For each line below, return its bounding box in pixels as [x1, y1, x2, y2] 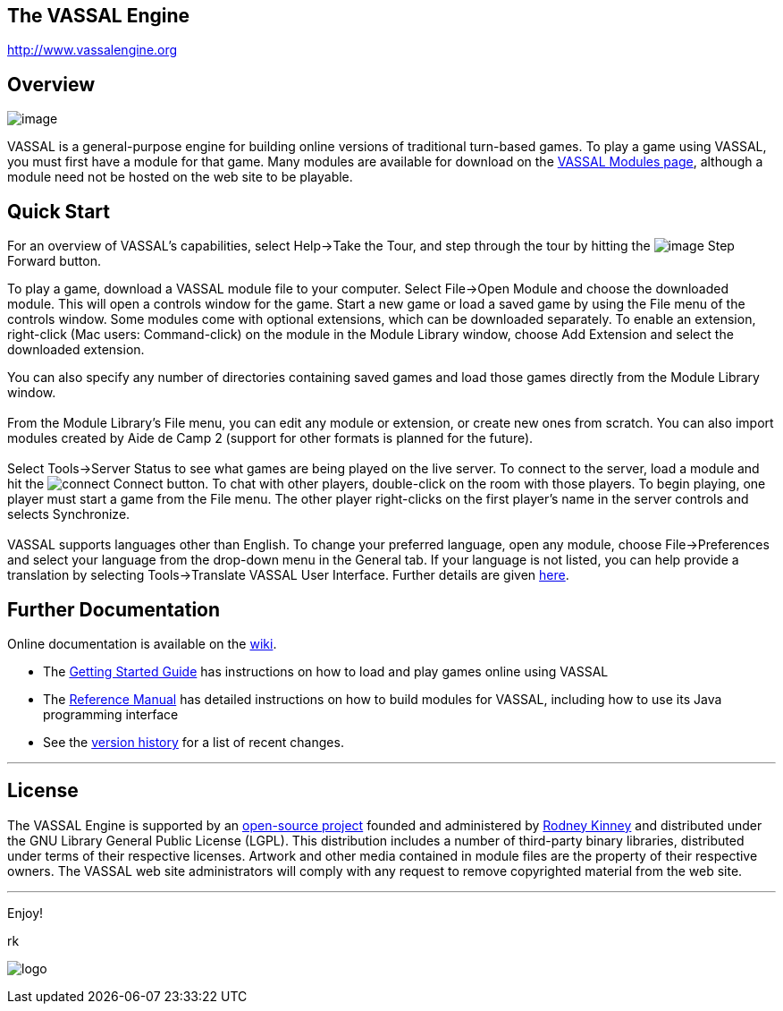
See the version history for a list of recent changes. [43, 734, 344, 750]
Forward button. [7, 253, 101, 269]
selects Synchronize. [7, 506, 130, 522]
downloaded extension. [7, 342, 145, 358]
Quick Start [7, 200, 110, 223]
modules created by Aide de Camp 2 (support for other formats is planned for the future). [7, 430, 534, 446]
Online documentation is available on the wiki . [7, 635, 277, 651]
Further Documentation [7, 598, 221, 621]
